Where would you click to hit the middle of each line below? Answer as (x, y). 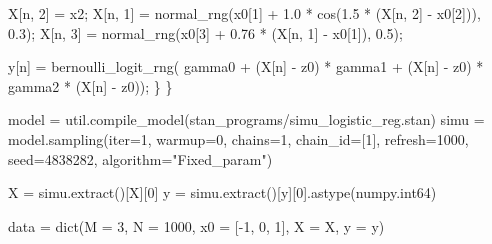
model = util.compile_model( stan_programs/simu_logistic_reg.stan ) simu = (246, 119)
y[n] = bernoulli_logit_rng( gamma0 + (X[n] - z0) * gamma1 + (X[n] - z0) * (246, 66)
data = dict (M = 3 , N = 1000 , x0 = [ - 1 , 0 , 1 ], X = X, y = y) (196, 225)
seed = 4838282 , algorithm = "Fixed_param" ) (140, 158)
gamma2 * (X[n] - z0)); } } (90, 85)
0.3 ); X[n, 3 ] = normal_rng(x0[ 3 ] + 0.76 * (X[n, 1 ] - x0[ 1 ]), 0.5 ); (205, 32)
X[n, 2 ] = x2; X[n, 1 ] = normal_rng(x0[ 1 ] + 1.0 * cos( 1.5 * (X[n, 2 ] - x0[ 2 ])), (244, 13)
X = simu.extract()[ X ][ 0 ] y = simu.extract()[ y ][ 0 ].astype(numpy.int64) (222, 192)
